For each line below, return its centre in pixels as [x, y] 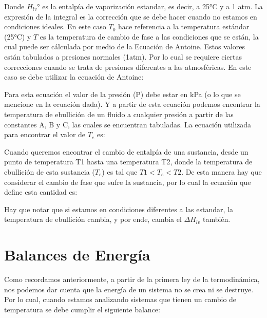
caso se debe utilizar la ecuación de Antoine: [74, 77]
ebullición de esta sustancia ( [50, 171]
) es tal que [120, 171]
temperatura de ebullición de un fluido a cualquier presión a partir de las [119, 114]
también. [216, 219]
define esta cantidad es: [41, 192]
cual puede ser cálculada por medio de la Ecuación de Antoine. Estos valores [125, 46]
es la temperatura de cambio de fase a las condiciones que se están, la [149, 36]
